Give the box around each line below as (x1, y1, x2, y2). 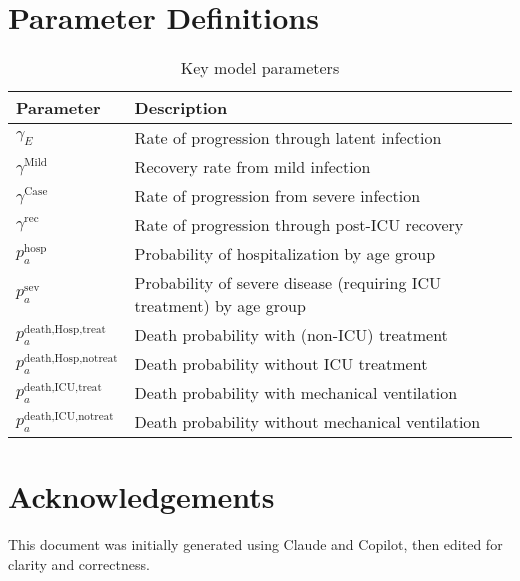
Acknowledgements (8, 476, 275, 517)
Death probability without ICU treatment (134, 352, 428, 376)
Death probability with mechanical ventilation (134, 381, 458, 405)
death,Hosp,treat (24, 323, 106, 335)
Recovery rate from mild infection (134, 155, 371, 179)
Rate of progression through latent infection (134, 126, 442, 150)
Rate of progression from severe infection (134, 184, 421, 208)
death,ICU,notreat (24, 410, 114, 422)
